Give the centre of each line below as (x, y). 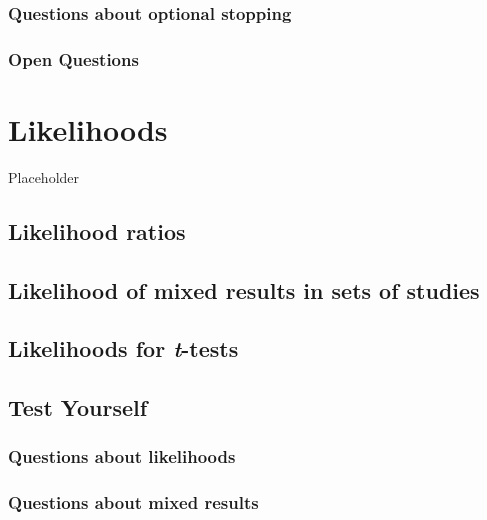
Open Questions (73, 58)
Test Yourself (78, 407)
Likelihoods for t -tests (123, 348)
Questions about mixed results (133, 502)
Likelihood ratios (97, 230)
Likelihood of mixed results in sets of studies (244, 289)
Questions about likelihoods (122, 456)
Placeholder (44, 176)
